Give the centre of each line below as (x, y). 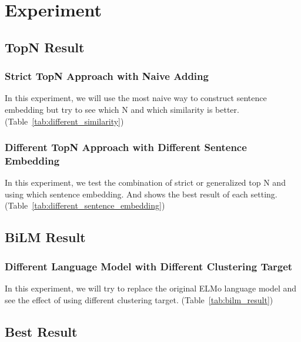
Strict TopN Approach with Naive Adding (107, 76)
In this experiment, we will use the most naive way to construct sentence (136, 98)
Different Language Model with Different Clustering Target (149, 266)
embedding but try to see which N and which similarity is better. (122, 109)
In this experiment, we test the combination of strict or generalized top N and (145, 182)
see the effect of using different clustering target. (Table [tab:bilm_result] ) (139, 299)
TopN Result (45, 47)
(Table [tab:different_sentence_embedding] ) (85, 205)
